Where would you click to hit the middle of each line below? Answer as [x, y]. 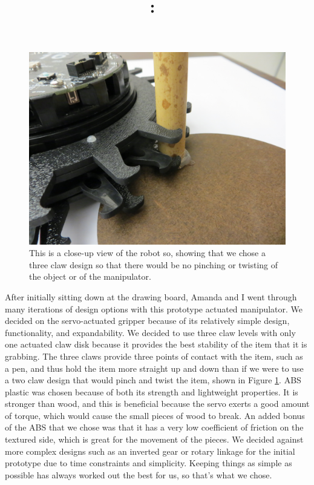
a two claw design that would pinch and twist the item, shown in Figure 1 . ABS [153, 380]
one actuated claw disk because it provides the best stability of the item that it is [156, 344]
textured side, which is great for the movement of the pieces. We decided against [154, 439]
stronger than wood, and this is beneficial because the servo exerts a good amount [157, 404]
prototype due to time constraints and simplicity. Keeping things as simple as [149, 463]
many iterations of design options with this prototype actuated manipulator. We [154, 308]
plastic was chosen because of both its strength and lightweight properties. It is [152, 391]
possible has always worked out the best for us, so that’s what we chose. [139, 474]
